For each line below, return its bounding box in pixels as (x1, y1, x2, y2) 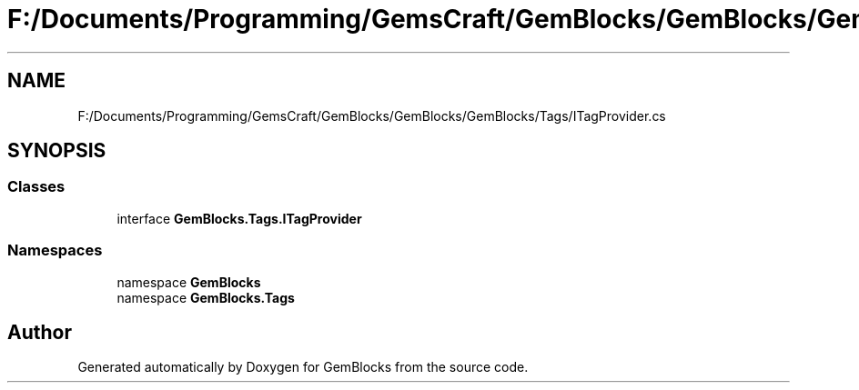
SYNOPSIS (7, 139, 106, 163)
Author (7, 320, 72, 344)
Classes (7, 177, 66, 196)
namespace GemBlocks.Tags (116, 289, 295, 305)
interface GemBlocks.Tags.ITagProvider (116, 210, 362, 226)
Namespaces (7, 241, 103, 260)
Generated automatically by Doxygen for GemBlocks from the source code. (77, 359, 529, 375)
